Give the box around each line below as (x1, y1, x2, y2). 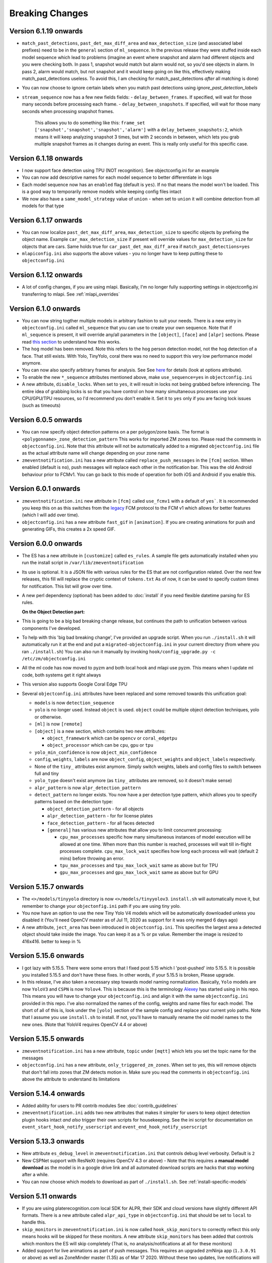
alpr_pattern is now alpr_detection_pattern (34, 785, 141, 791)
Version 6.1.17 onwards (9, 216, 83, 224)
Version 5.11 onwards (9, 1192, 77, 1200)
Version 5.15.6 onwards (9, 951, 85, 960)
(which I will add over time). (22, 512, 80, 518)
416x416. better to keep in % (22, 938, 81, 944)
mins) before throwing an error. (59, 855, 124, 861)
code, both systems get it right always (22, 672, 101, 678)
